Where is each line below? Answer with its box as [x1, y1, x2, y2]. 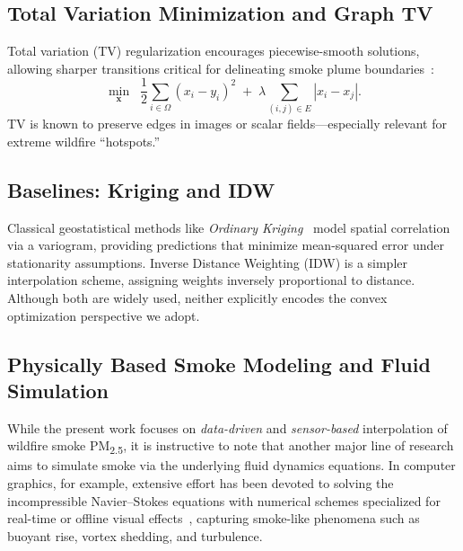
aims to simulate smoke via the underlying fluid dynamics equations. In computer [7, 456, 456, 475]
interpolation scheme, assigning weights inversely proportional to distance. [7, 271, 415, 289]
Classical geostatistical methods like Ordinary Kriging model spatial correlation [7, 218, 450, 236]
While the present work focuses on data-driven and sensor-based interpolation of [7, 418, 448, 437]
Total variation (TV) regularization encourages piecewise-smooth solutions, [7, 41, 420, 60]
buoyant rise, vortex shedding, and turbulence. [7, 526, 263, 545]
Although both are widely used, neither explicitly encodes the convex [7, 288, 388, 307]
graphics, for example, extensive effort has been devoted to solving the [7, 474, 394, 493]
